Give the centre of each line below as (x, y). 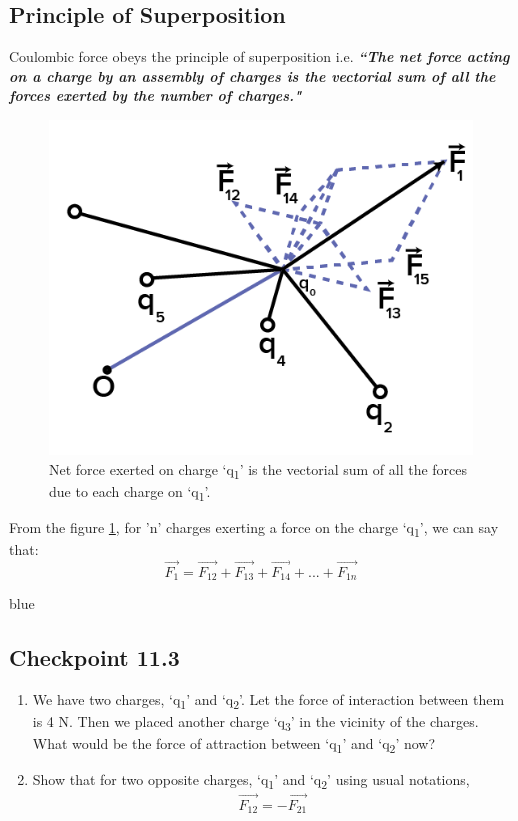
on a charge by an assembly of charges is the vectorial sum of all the (252, 75)
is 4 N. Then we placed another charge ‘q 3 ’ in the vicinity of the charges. (255, 722)
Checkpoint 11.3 (94, 657)
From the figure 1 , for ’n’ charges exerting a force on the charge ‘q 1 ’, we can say (254, 528)
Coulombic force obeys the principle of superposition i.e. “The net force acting (259, 56)
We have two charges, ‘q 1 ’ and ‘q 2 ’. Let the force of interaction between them (268, 700)
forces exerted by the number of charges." (155, 95)
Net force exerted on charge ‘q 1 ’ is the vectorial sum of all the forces (258, 470)
